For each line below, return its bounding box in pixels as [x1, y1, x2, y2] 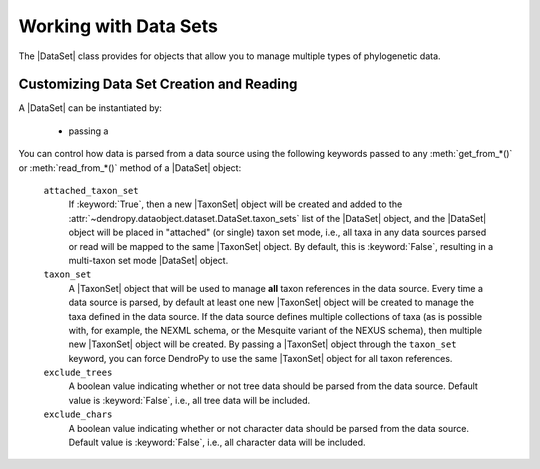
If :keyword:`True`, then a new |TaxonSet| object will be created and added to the [68, 198, 403, 210]
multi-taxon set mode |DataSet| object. [68, 254, 229, 266]
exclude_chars [43, 409, 113, 420]
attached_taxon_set [43, 185, 139, 197]
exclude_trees [43, 367, 113, 379]
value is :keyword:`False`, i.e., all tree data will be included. [68, 394, 311, 406]
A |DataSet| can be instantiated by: [18, 102, 162, 114]
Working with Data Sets [18, 15, 219, 37]
